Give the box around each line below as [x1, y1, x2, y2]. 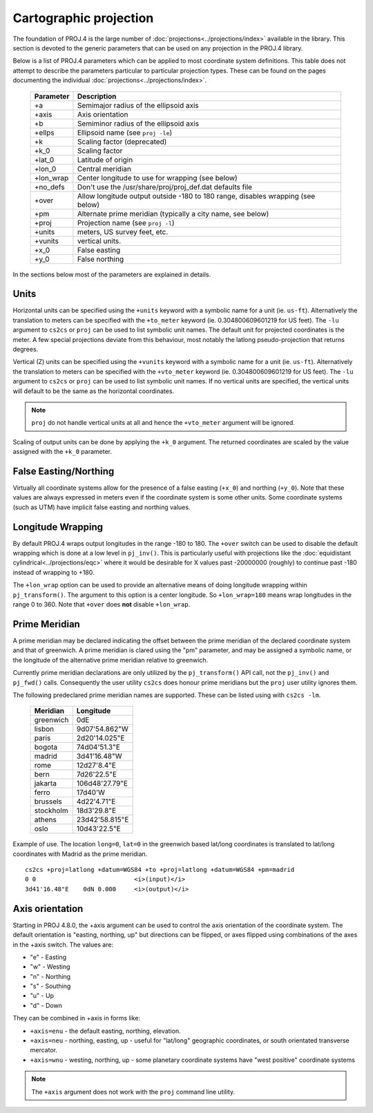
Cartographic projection [12, 10, 154, 26]
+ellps [34, 128, 55, 137]
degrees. [12, 345, 39, 353]
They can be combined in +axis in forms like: [12, 1014, 141, 1022]
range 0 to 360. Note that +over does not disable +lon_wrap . [12, 600, 191, 609]
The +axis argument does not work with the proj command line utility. [31, 1087, 235, 1096]
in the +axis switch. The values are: [12, 940, 114, 949]
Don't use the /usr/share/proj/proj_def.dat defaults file [77, 182, 252, 191]
